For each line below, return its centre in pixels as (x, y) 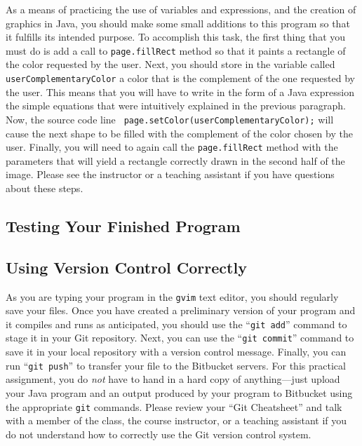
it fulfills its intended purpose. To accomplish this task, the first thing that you (176, 37)
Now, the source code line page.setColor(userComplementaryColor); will (170, 119)
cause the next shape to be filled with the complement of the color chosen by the (179, 133)
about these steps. (45, 188)
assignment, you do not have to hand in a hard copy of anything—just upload (173, 379)
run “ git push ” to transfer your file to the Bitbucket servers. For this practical (176, 365)
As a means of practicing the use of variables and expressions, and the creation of (181, 9)
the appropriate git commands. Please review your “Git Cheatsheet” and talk (174, 406)
